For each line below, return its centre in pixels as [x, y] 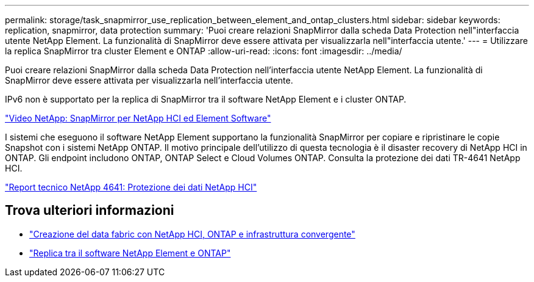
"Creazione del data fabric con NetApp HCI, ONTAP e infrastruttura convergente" [192, 234]
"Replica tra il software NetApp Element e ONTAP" [130, 253]
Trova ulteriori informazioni [90, 211]
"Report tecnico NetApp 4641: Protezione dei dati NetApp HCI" [131, 187]
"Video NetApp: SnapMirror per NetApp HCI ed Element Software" [138, 118]
